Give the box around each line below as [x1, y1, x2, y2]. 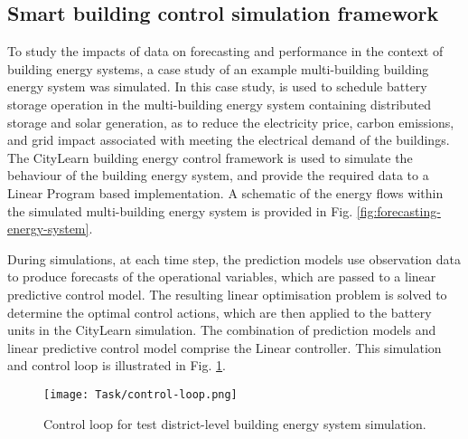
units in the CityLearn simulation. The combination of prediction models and [7, 320, 436, 339]
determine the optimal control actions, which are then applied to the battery [7, 302, 432, 321]
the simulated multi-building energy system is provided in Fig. [7, 201, 353, 220]
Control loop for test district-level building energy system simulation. [43, 414, 426, 433]
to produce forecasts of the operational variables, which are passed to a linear [7, 267, 436, 286]
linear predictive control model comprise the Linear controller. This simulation [7, 338, 442, 357]
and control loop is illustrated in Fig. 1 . [7, 356, 226, 375]
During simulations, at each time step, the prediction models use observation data [7, 249, 462, 268]
